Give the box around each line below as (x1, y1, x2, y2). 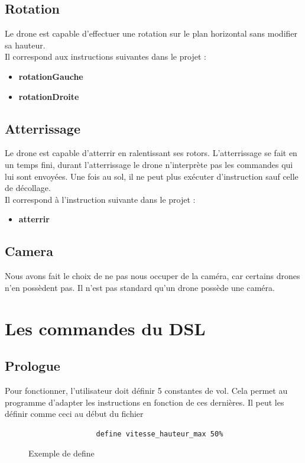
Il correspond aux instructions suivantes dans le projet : (5, 50, 206, 63)
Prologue (5, 357, 60, 375)
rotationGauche (18, 70, 83, 82)
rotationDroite (18, 90, 79, 102)
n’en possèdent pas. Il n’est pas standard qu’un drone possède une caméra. (5, 281, 275, 293)
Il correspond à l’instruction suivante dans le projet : (5, 193, 196, 205)
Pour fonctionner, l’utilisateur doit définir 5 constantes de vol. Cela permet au (5, 384, 288, 396)
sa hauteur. (5, 38, 46, 51)
